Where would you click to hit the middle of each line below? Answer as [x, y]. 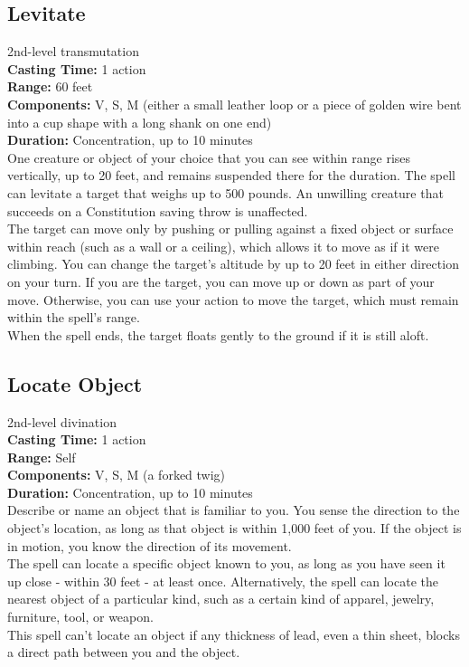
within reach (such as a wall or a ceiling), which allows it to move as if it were [223, 246]
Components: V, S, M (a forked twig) [117, 475]
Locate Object [75, 383]
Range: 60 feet [50, 86]
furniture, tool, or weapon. [80, 617]
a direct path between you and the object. [124, 652]
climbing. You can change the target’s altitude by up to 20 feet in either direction [233, 264]
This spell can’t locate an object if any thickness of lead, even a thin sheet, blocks [234, 634]
